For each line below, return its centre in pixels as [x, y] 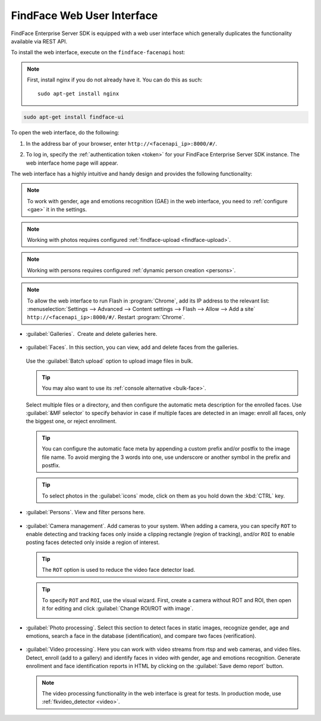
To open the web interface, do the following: [65, 133]
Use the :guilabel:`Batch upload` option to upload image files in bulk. [109, 361]
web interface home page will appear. [72, 163]
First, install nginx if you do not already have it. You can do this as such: [115, 80]
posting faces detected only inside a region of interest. [93, 542]
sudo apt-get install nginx [78, 93]
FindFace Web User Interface [84, 15]
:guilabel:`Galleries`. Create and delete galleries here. [92, 333]
